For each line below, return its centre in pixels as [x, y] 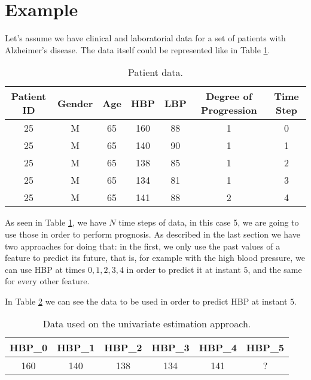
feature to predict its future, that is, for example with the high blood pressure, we [155, 258]
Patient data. [155, 72]
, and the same [275, 269]
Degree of [229, 96]
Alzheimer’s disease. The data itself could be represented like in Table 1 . [138, 49]
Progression [229, 110]
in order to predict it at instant [184, 269]
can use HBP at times [45, 269]
